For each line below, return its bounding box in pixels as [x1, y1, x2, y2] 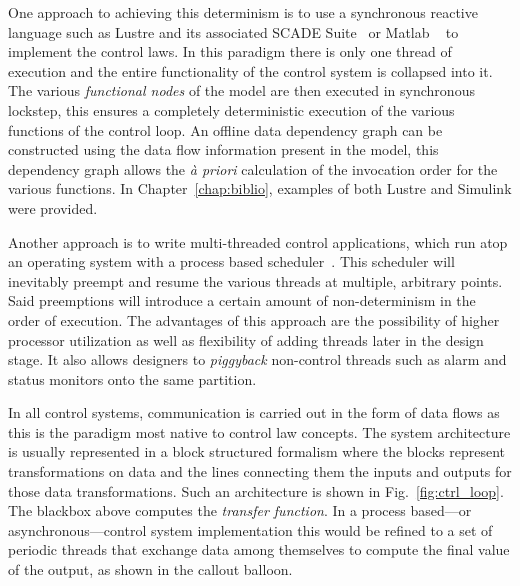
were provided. [8, 197, 98, 218]
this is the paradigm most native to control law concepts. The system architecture [8, 421, 511, 442]
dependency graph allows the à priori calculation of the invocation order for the [8, 158, 498, 179]
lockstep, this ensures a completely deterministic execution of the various [8, 99, 455, 120]
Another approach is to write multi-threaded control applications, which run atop [8, 231, 508, 252]
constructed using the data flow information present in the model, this [8, 139, 439, 160]
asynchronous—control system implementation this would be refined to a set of [8, 519, 493, 540]
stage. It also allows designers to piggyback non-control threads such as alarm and [8, 349, 507, 370]
